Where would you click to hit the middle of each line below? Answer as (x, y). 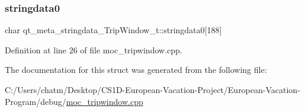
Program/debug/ (36, 101)
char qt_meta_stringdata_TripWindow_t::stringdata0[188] (113, 30)
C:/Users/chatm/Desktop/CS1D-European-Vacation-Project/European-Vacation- (152, 89)
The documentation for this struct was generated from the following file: (136, 70)
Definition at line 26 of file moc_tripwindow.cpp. (94, 49)
